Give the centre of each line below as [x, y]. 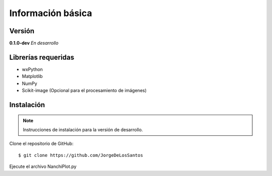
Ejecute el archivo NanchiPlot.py [43, 166]
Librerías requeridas [42, 57]
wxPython [32, 69]
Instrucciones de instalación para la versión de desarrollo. [83, 129]
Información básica [51, 13]
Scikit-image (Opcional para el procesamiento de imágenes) [84, 91]
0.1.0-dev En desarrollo [34, 43]
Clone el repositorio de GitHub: [42, 144]
